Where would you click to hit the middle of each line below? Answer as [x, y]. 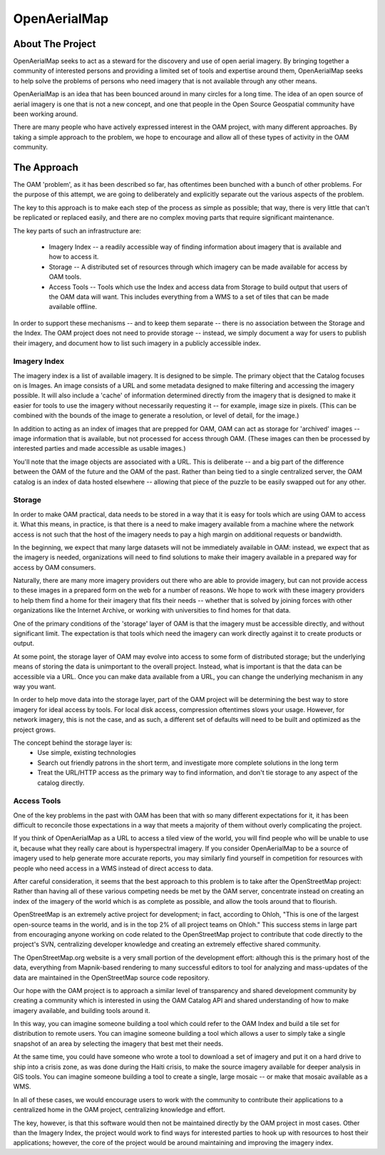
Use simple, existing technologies [87, 753]
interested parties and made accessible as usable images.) [99, 449]
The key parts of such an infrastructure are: [77, 230]
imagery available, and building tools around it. [82, 1010]
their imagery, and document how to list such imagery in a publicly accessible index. [137, 343]
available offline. [73, 307]
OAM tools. [65, 277]
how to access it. [74, 257]
